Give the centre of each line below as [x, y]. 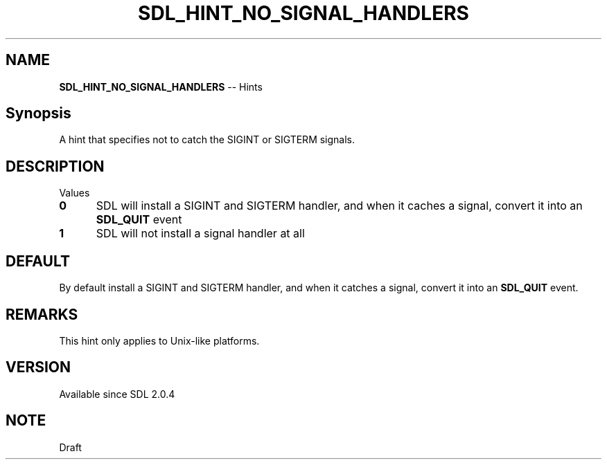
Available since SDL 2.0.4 [117, 394]
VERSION [38, 367]
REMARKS [42, 314]
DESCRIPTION [55, 166]
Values [74, 193]
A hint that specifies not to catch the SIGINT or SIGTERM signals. [207, 140]
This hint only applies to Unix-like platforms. [159, 340]
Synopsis [38, 113]
